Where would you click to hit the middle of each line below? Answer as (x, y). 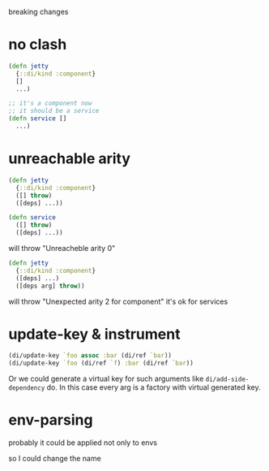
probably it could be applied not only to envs (83, 443)
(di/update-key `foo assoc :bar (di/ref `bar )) (90, 356)
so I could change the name (55, 459)
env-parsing (51, 420)
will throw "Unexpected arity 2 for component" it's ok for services (118, 301)
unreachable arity (70, 159)
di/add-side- (227, 380)
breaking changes (38, 12)
